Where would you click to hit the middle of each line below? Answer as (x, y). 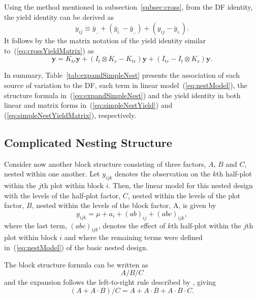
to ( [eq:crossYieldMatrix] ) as (49, 50)
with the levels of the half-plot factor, (62, 195)
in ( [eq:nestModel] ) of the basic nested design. (76, 247)
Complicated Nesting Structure (88, 142)
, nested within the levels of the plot (184, 195)
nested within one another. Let (52, 174)
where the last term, (36, 225)
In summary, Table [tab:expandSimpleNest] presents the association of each (122, 75)
